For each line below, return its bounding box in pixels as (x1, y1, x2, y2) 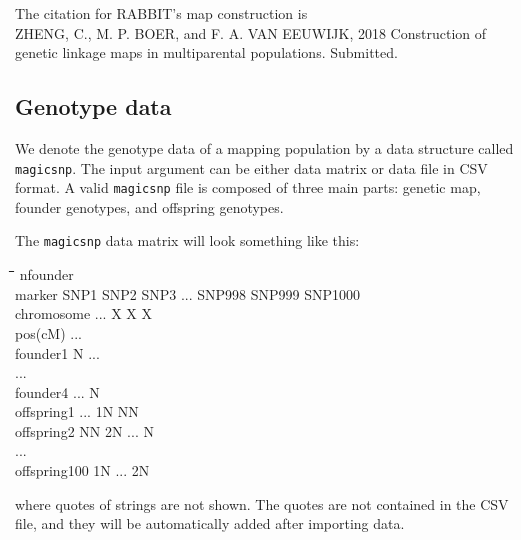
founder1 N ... (15, 342, 100, 363)
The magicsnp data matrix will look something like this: (15, 230, 360, 251)
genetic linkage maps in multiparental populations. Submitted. (15, 42, 398, 63)
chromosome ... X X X (15, 303, 152, 324)
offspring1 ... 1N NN (15, 401, 139, 422)
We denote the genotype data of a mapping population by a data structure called (15, 137, 514, 158)
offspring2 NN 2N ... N (15, 420, 154, 441)
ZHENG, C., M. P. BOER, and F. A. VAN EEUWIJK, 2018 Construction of (15, 22, 487, 43)
